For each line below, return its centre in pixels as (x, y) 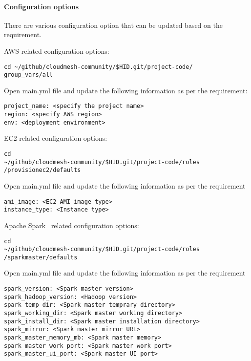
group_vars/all (29, 75)
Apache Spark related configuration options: (72, 225)
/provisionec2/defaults (42, 170)
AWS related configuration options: (57, 51)
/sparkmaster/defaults (41, 257)
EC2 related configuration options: (56, 138)
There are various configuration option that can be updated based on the (113, 25)
